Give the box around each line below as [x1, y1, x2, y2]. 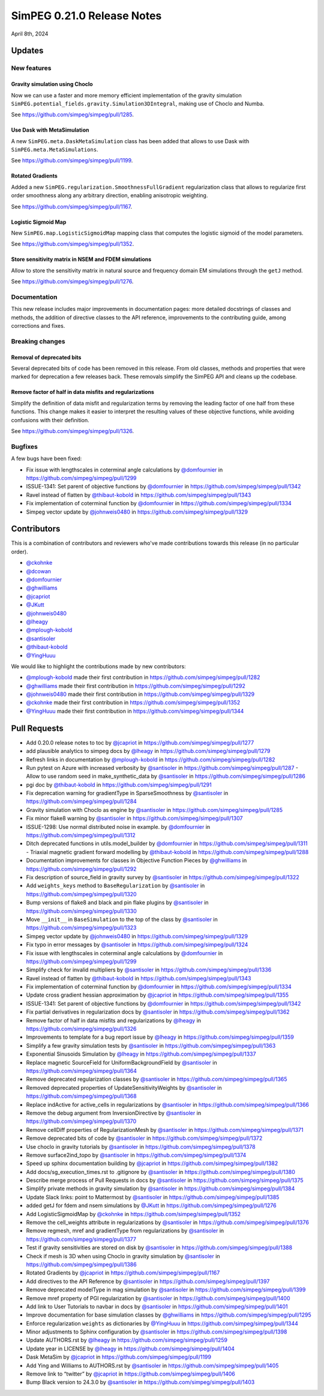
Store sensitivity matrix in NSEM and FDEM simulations [11, 256, 152, 263]
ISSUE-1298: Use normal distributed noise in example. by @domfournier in [26, 823, 211, 830]
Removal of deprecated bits [11, 354, 82, 361]
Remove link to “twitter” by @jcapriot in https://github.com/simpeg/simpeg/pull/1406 [26, 1370, 235, 1377]
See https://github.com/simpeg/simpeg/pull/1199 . [11, 157, 133, 164]
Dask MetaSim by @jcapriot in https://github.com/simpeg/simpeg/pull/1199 [26, 1353, 211, 1361]
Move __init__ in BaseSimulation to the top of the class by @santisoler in [26, 915, 218, 923]
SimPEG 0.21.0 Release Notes [11, 9, 162, 22]
